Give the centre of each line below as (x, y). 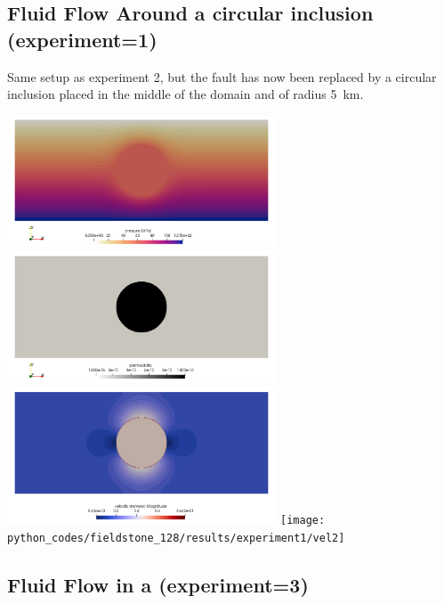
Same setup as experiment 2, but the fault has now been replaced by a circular (222, 76)
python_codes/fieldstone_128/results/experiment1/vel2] (176, 538)
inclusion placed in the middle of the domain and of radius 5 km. (186, 94)
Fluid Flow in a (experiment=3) (158, 584)
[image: (303, 521)
